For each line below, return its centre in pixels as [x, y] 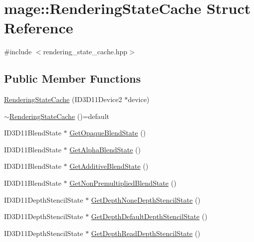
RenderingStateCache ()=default [59, 116]
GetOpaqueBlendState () [108, 133]
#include [18, 52]
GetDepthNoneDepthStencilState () [146, 199]
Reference [39, 28]
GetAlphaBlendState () [105, 149]
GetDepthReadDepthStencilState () [146, 233]
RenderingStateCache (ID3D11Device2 [63, 99]
